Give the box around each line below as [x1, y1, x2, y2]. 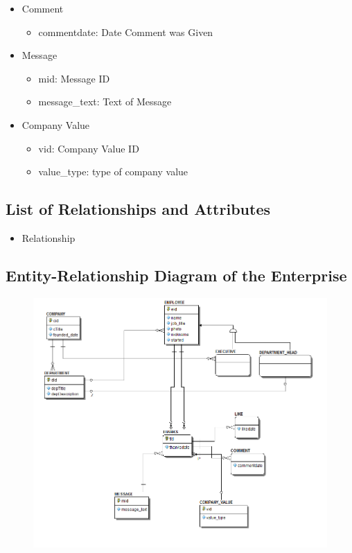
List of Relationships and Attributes [6, 198, 270, 220]
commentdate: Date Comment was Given [38, 24, 213, 39]
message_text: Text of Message [38, 94, 172, 109]
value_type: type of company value [38, 164, 188, 179]
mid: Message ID [38, 71, 110, 85]
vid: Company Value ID [38, 141, 139, 155]
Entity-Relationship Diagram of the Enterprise [6, 264, 347, 286]
